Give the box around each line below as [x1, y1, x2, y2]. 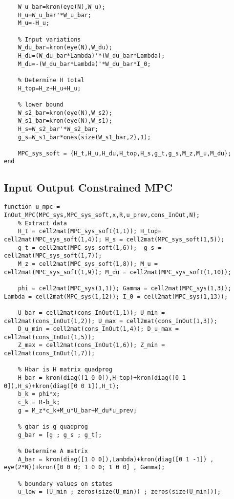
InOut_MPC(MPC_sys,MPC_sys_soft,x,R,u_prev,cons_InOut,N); [4, 211, 200, 218]
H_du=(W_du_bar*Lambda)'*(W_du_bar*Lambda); [18, 52, 165, 59]
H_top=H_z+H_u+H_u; [18, 85, 81, 92]
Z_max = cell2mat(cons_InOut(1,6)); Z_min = [18, 342, 165, 349]
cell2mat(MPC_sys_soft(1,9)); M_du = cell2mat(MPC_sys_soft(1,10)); [4, 268, 232, 276]
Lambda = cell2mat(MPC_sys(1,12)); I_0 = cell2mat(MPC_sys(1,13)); [4, 293, 228, 300]
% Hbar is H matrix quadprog [18, 366, 112, 373]
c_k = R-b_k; [18, 399, 60, 406]
